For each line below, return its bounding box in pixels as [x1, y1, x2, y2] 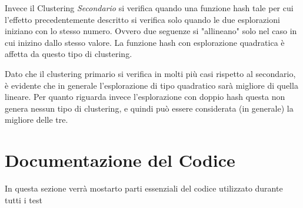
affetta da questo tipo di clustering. [5, 48, 132, 60]
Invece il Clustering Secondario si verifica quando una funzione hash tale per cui [5, 2, 294, 14]
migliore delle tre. [5, 113, 68, 126]
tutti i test [5, 193, 42, 206]
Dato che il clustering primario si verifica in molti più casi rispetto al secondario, [5, 67, 296, 79]
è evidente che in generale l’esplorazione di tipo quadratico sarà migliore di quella [5, 79, 298, 91]
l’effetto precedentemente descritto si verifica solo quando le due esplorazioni [5, 13, 280, 25]
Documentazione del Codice [5, 148, 235, 172]
